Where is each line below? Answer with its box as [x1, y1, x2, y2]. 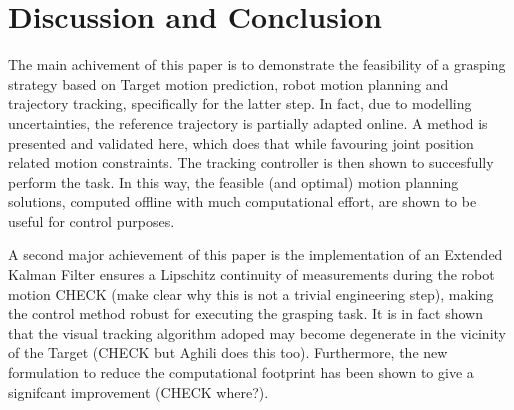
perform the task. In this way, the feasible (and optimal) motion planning [8, 171, 459, 192]
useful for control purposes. [8, 210, 175, 231]
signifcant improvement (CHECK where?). [8, 381, 269, 402]
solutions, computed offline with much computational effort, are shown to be [8, 191, 477, 212]
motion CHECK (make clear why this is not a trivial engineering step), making [8, 283, 494, 304]
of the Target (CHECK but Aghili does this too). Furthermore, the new [8, 342, 448, 363]
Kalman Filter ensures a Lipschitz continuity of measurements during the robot [8, 264, 495, 285]
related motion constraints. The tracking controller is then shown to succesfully [8, 152, 494, 173]
